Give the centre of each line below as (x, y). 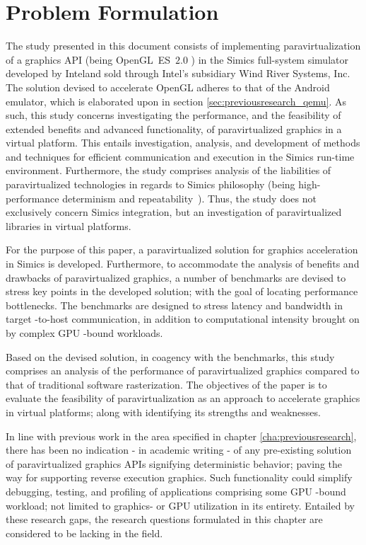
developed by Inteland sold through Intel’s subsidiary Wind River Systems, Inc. (178, 73)
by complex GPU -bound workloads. (84, 333)
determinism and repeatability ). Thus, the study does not (189, 198)
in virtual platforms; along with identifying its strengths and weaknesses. (163, 412)
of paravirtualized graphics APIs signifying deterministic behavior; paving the (174, 463)
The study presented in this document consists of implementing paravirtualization (183, 46)
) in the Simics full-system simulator (270, 59)
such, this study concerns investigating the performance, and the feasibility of (173, 115)
